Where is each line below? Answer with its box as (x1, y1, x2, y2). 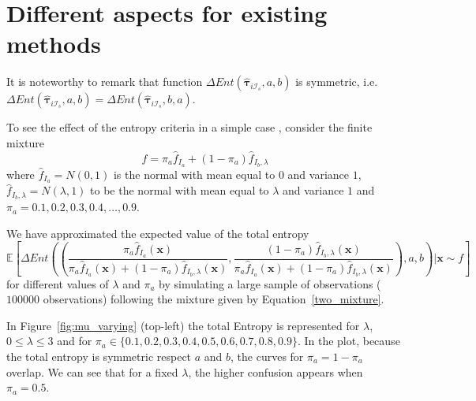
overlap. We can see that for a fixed (6, 363, 178, 380)
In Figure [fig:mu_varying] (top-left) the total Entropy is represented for (6, 317, 360, 333)
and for (57, 332, 92, 349)
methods (6, 28, 101, 60)
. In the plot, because (297, 332, 400, 349)
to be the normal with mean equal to (90, 182, 269, 199)
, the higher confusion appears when (188, 363, 363, 380)
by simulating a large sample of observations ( (159, 275, 381, 291)
